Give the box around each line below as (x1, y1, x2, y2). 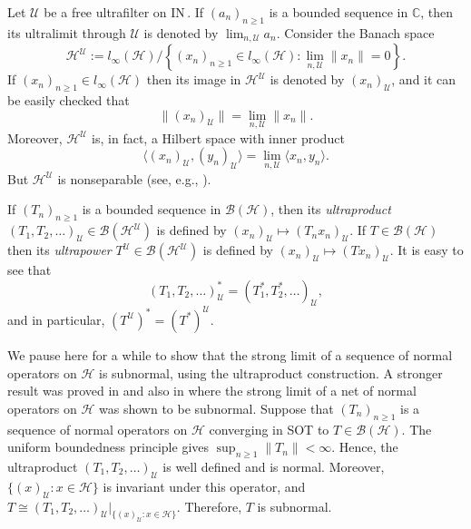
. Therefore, (176, 496, 242, 515)
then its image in (146, 70, 241, 89)
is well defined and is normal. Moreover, (162, 456, 385, 475)
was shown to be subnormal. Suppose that (99, 398, 334, 417)
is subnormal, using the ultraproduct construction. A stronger (99, 363, 443, 382)
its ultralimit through (7, 23, 126, 42)
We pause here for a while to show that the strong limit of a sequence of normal (7, 345, 453, 364)
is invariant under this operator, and (103, 476, 306, 495)
